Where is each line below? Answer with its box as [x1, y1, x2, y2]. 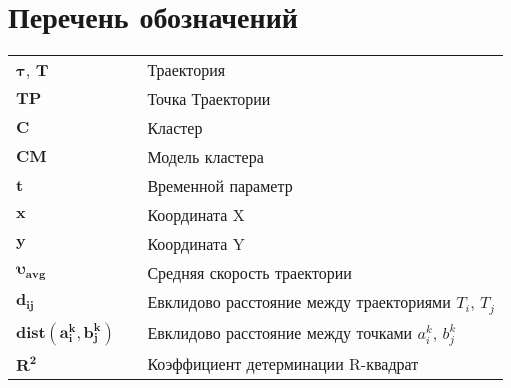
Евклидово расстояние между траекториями [147, 290, 451, 314]
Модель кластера [147, 145, 264, 169]
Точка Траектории [147, 87, 271, 111]
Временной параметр [147, 174, 293, 198]
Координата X [147, 203, 245, 227]
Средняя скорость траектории [147, 261, 352, 285]
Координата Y [147, 232, 245, 256]
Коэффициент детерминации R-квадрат [147, 352, 419, 375]
